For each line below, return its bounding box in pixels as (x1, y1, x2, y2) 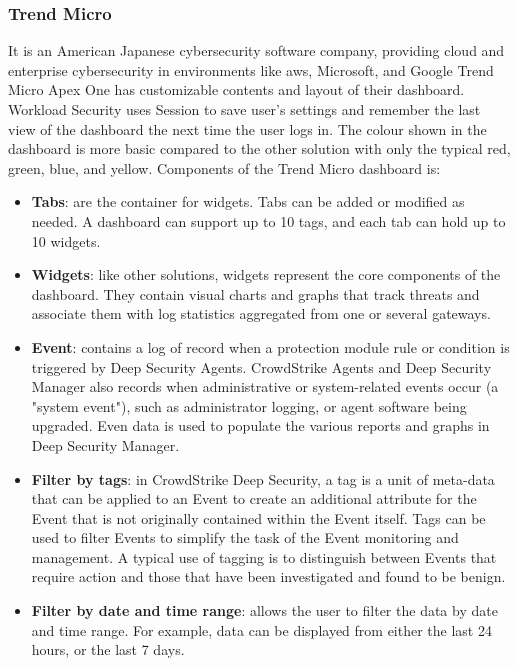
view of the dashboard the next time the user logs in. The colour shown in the (8, 118, 487, 139)
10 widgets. (31, 230, 101, 251)
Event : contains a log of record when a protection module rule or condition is (31, 336, 510, 357)
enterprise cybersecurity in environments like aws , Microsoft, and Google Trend (8, 59, 494, 80)
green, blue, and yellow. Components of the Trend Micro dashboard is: (8, 157, 441, 178)
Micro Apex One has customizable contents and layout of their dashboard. (8, 79, 465, 100)
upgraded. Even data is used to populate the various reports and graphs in (31, 415, 490, 436)
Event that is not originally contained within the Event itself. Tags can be (31, 507, 486, 528)
